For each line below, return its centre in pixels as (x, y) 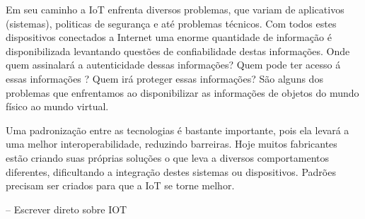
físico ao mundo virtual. (57, 106)
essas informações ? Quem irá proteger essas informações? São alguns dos (164, 78)
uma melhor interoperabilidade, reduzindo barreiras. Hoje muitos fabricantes (172, 144)
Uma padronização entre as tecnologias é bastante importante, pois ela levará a (178, 130)
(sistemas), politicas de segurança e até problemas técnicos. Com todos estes (171, 23)
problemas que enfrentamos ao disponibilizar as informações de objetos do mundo (182, 92)
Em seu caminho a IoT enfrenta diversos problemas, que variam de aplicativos (175, 9)
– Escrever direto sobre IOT (66, 209)
